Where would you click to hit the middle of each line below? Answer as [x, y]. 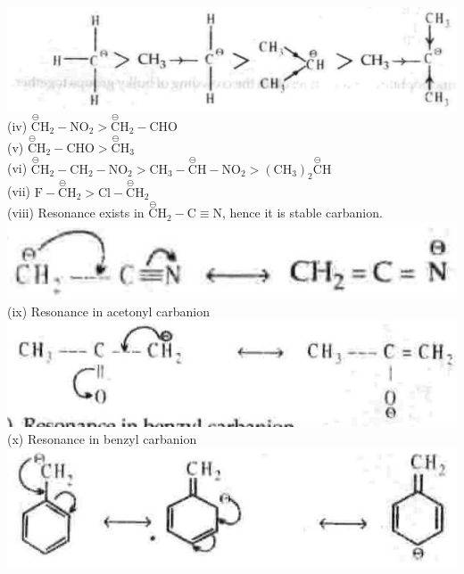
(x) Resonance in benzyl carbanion [102, 439]
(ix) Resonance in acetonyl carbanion [109, 311]
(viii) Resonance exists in [76, 213]
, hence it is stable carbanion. [302, 213]
